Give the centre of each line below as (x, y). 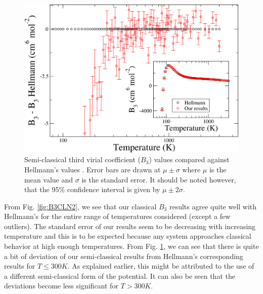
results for (20, 266)
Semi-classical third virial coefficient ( (83, 159)
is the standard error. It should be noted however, (159, 179)
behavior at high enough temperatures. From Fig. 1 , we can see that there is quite (131, 246)
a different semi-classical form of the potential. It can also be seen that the (120, 275)
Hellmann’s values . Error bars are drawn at (93, 169)
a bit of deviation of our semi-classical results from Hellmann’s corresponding (124, 256)
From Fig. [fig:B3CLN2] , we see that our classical (80, 206)
